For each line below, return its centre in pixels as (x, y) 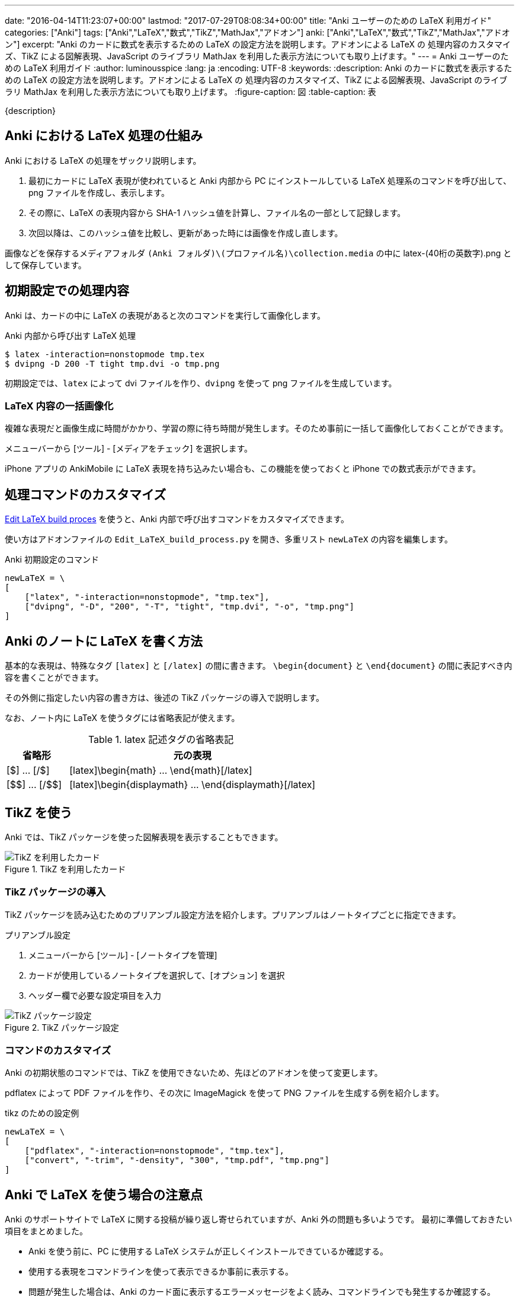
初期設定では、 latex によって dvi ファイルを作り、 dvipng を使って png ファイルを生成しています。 (201, 383)
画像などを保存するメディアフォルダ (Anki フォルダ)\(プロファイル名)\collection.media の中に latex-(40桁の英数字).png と (258, 253)
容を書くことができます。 (54, 678)
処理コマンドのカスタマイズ (86, 494)
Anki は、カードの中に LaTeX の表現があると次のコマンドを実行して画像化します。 (165, 315)
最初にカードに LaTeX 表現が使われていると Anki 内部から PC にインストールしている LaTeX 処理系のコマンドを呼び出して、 (270, 180)
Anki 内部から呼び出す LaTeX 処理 (70, 335)
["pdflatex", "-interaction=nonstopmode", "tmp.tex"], (155, 1151)
